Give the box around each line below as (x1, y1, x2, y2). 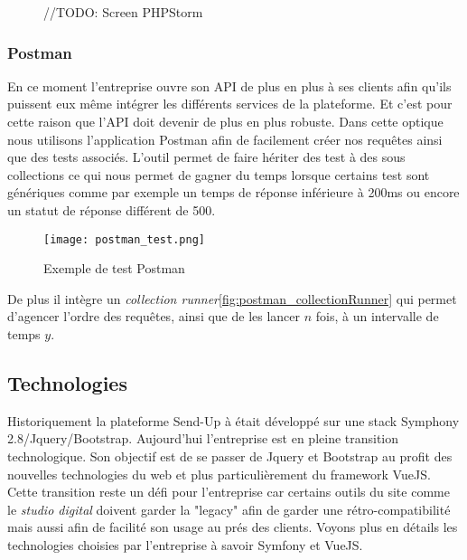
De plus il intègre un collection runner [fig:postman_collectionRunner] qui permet (7, 289, 457, 308)
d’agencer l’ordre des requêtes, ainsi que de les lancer (7, 307, 301, 326)
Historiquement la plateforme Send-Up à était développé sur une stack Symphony (7, 411, 460, 430)
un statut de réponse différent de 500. (7, 200, 216, 219)
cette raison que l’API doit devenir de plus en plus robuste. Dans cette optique (7, 112, 444, 130)
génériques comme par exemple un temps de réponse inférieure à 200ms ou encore (7, 183, 460, 202)
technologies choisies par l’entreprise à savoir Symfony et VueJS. (7, 535, 363, 554)
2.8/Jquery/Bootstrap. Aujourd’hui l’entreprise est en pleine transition (7, 429, 399, 448)
